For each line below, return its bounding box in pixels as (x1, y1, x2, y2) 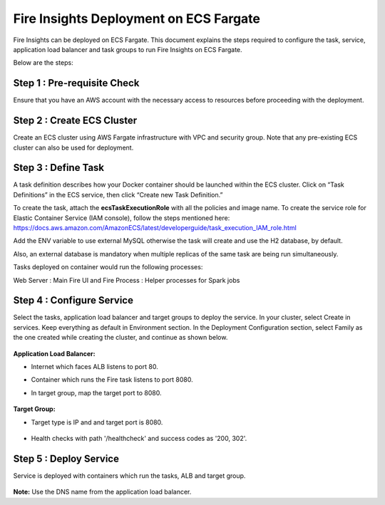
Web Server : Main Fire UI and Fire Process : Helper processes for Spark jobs (13, 276, 240, 284)
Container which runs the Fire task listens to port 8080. (31, 375, 193, 384)
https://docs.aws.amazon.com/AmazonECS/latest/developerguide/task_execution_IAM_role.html (13, 224, 297, 231)
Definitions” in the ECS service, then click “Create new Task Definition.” (13, 190, 223, 199)
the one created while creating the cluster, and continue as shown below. (13, 333, 228, 342)
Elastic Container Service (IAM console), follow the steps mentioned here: (13, 214, 230, 222)
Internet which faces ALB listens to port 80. (31, 363, 158, 371)
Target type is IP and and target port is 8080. (31, 417, 163, 427)
